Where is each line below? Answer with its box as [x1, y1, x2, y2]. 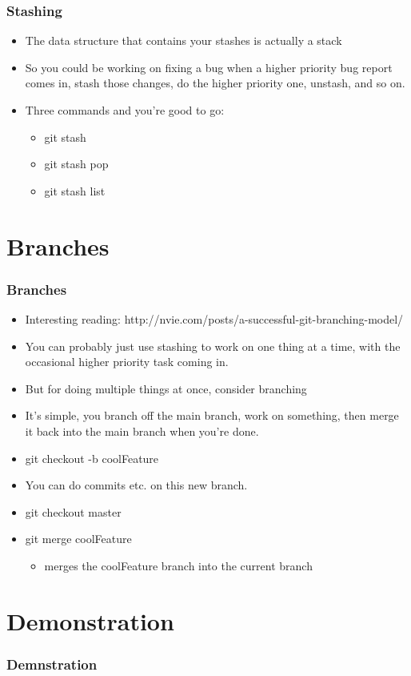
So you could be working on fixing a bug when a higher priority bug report [25, 58, 393, 75]
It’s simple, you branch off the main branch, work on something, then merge [25, 407, 399, 424]
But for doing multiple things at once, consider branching [25, 380, 307, 396]
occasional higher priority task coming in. [25, 353, 229, 370]
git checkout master [25, 503, 122, 520]
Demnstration [6, 654, 98, 674]
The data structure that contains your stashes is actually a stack [25, 32, 342, 49]
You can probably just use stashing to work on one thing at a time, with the [25, 337, 401, 354]
